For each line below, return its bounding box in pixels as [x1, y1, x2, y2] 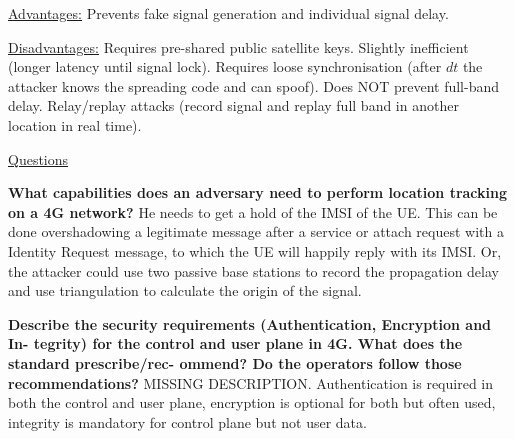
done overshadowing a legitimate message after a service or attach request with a [8, 221, 504, 242]
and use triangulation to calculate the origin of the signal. [8, 280, 362, 301]
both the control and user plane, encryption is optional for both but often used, [8, 392, 496, 413]
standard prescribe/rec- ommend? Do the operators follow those [8, 352, 462, 373]
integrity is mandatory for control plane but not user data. [8, 411, 367, 432]
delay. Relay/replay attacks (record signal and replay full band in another [8, 95, 459, 116]
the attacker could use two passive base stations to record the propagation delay [8, 260, 499, 281]
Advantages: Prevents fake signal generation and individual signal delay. [8, 3, 449, 23]
